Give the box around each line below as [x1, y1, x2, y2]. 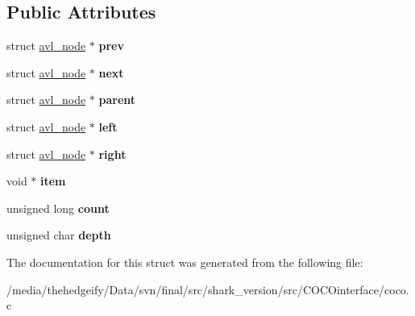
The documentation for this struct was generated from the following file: [6, 253, 363, 270]
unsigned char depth [6, 227, 111, 243]
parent [98, 91, 136, 108]
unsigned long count [6, 199, 110, 216]
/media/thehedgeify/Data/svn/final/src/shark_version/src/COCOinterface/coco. [6, 281, 409, 297]
